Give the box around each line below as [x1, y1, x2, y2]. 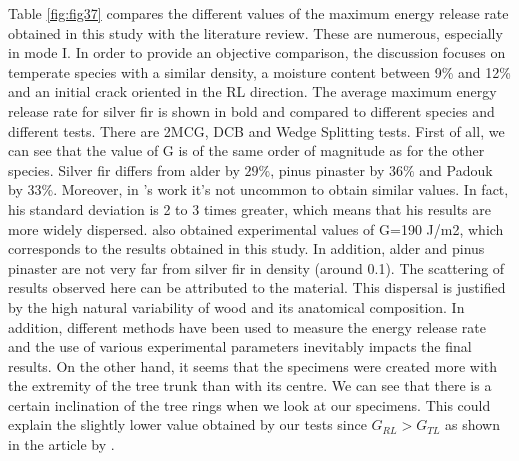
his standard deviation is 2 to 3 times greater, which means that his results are [8, 198, 491, 219]
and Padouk [419, 159, 493, 180]
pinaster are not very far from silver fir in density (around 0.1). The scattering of [8, 257, 505, 278]
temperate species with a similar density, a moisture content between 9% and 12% [8, 61, 511, 82]
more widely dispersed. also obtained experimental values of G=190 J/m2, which [8, 218, 504, 239]
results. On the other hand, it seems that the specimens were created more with [8, 355, 498, 376]
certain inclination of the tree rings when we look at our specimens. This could [8, 394, 491, 415]
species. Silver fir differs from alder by [8, 159, 240, 180]
